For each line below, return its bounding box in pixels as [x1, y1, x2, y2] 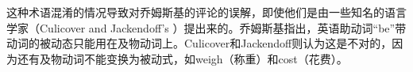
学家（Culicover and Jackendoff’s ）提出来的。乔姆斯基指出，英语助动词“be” [6, 19, 396, 36]
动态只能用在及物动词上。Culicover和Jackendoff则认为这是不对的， [50, 35, 392, 51]
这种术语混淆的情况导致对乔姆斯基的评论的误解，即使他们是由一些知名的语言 [6, 4, 407, 20]
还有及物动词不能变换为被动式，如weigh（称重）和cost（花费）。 [17, 50, 348, 66]
